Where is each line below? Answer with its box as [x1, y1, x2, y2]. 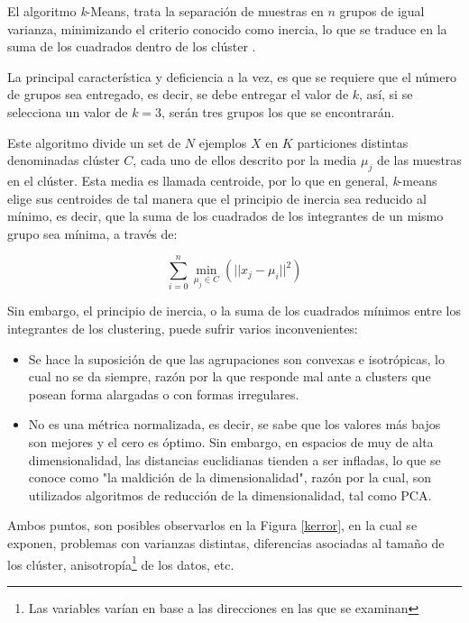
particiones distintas [297, 133, 409, 151]
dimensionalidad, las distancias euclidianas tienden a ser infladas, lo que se [28, 450, 441, 469]
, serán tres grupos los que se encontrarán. [161, 102, 395, 121]
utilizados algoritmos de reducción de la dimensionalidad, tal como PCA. [28, 485, 432, 504]
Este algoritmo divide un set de [7, 133, 181, 151]
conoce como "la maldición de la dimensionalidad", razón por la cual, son [28, 468, 432, 487]
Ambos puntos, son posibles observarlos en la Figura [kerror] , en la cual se [7, 516, 418, 535]
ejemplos [198, 133, 247, 151]
